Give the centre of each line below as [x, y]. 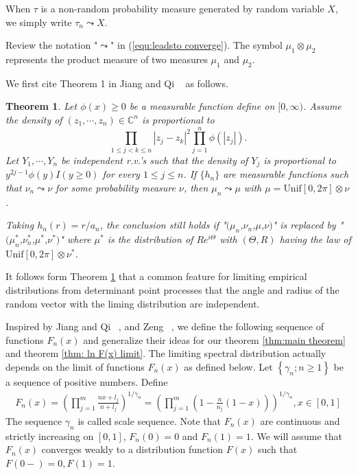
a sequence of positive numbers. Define [87, 381]
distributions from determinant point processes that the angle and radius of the [172, 289]
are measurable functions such [286, 174]
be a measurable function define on [202, 106]
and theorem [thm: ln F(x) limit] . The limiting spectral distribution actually [166, 353]
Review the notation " [52, 45]
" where [75, 239]
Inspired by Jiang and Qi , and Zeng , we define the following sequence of [165, 326]
